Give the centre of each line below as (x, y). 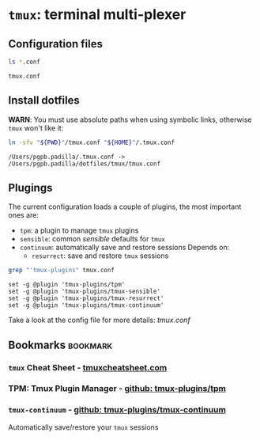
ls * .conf (24, 62)
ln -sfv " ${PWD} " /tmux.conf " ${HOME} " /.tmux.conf (92, 142)
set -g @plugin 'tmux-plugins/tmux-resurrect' (86, 298)
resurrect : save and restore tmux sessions (100, 256)
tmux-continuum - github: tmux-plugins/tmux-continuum (117, 410)
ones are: (24, 215)
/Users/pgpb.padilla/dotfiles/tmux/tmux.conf (84, 164)
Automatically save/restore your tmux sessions (83, 427)
